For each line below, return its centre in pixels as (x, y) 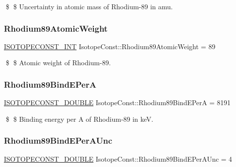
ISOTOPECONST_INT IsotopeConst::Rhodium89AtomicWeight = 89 (110, 46)
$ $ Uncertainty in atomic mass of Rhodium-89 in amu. (89, 6)
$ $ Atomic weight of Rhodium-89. (58, 63)
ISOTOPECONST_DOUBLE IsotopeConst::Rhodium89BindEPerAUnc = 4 (118, 158)
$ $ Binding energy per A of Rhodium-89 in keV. (79, 119)
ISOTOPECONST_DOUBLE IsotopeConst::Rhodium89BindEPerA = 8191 (117, 102)
